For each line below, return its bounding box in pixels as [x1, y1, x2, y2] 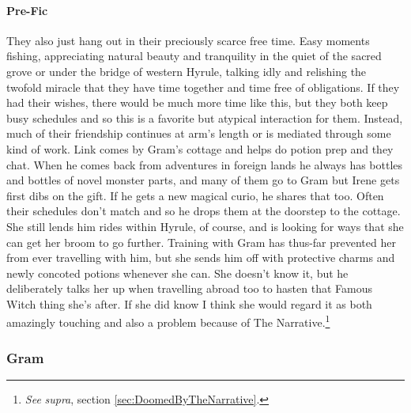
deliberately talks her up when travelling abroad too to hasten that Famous [6, 280, 373, 297]
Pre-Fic [6, 2, 48, 18]
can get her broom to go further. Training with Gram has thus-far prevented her [6, 233, 396, 250]
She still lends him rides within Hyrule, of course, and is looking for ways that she [6, 218, 404, 234]
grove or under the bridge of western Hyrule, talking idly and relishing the [6, 63, 367, 79]
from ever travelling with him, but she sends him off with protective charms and [6, 249, 395, 266]
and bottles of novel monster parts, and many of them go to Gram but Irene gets [6, 172, 400, 188]
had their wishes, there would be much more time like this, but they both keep [6, 94, 388, 111]
